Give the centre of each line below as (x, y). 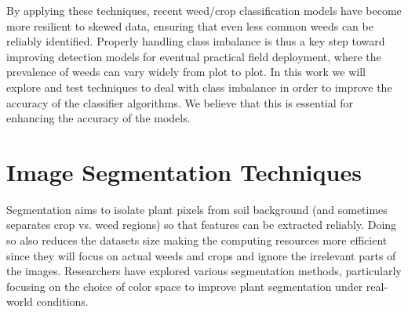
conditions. (62, 301)
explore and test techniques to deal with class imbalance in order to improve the (199, 87)
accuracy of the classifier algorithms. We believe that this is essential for (180, 102)
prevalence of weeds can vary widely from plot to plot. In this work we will (186, 72)
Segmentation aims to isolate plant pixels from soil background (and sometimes (197, 209)
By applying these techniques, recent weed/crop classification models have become (204, 10)
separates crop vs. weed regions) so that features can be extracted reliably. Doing (202, 225)
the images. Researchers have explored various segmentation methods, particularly (204, 271)
